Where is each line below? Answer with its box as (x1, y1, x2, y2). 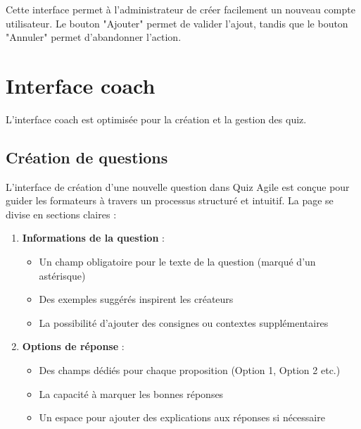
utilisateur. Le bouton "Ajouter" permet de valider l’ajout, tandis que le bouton (6, 15, 348, 30)
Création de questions (6, 146, 168, 168)
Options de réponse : (22, 339, 125, 354)
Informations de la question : (22, 230, 165, 245)
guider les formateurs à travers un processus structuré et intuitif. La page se (6, 193, 334, 208)
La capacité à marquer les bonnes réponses (39, 386, 224, 401)
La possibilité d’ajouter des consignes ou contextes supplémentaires (39, 315, 329, 330)
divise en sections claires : (6, 206, 117, 221)
